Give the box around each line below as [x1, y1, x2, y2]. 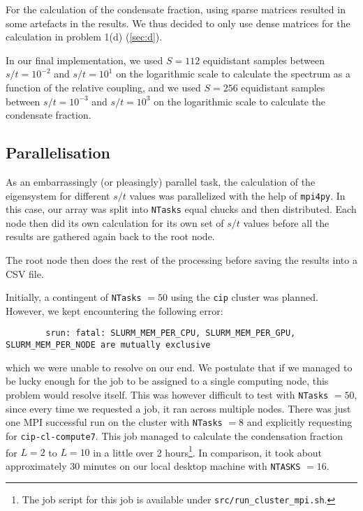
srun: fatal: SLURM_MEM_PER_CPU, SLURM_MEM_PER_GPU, [45, 328, 296, 339]
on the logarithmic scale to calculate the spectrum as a [116, 66, 351, 81]
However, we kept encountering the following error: [6, 303, 223, 318]
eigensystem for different [6, 188, 110, 202]
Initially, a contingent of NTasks [6, 290, 142, 304]
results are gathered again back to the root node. [6, 229, 215, 244]
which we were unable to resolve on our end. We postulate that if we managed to [6, 360, 353, 374]
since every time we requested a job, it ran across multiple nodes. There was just [6, 401, 351, 415]
